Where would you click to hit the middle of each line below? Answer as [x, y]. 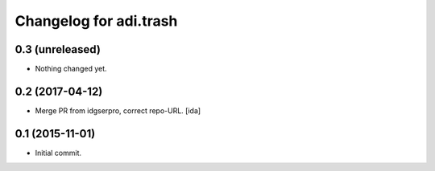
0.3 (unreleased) [58, 49]
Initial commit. [58, 153]
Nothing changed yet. [71, 69]
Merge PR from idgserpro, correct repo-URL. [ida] [118, 110]
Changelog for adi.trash [96, 21]
